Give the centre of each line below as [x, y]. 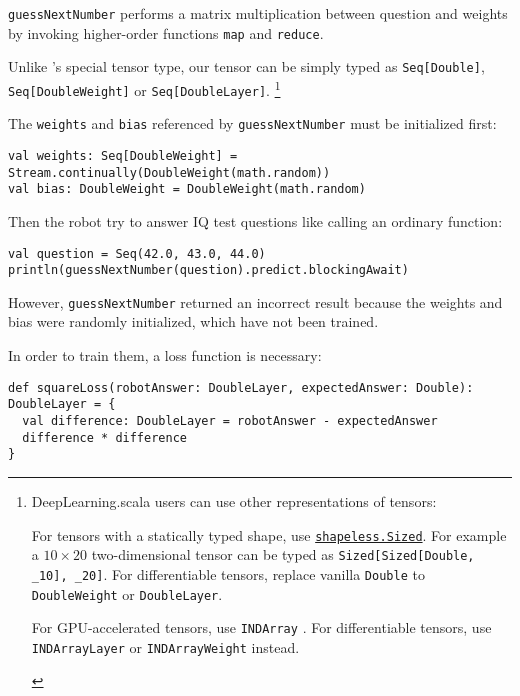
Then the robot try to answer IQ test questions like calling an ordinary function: [255, 220]
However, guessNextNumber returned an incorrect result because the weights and [255, 301]
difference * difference [104, 437]
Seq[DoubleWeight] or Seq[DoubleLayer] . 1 [144, 88]
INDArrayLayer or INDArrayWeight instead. [165, 646]
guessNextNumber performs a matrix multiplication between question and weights [258, 13]
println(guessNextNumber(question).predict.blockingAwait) [208, 270]
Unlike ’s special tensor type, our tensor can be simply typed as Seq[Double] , [246, 66]
